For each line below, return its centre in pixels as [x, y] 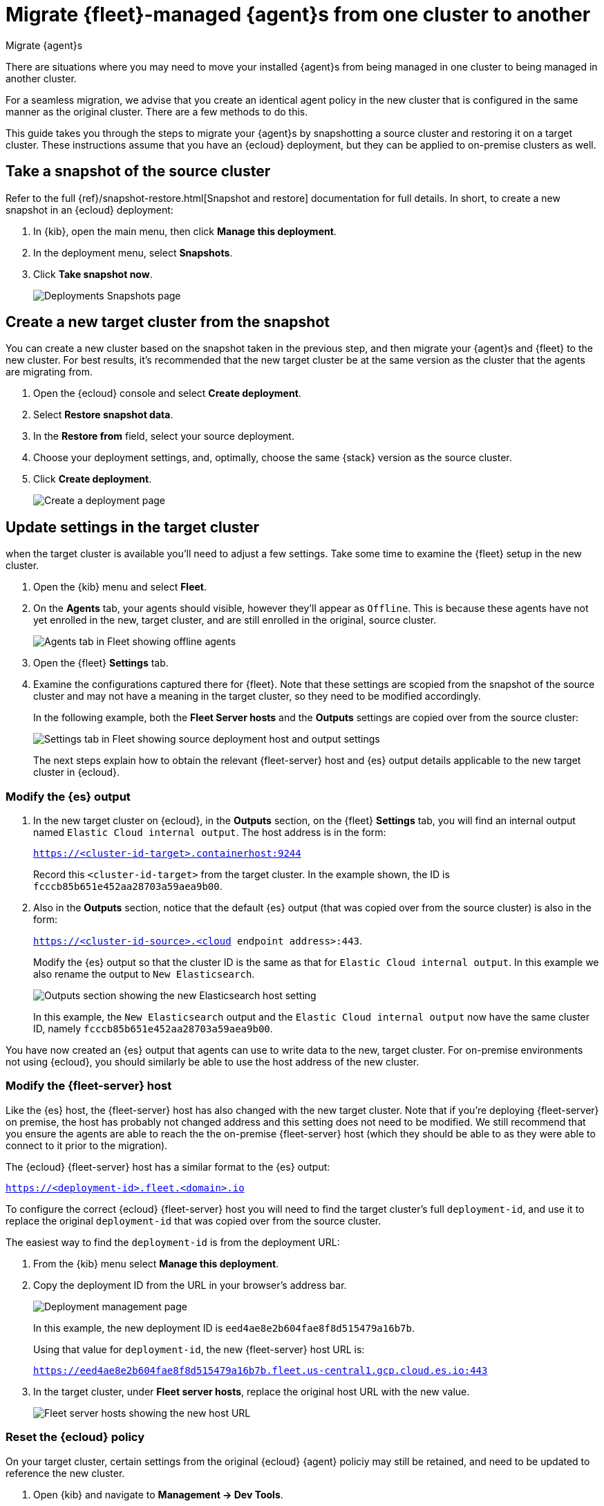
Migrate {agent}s [44, 45]
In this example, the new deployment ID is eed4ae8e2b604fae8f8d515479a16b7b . [224, 1328]
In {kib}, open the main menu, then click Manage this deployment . [185, 231]
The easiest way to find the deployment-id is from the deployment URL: [173, 1242]
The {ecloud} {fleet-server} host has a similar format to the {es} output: [168, 1166]
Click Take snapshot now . [93, 274]
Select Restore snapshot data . [103, 415]
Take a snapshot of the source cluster [138, 171]
